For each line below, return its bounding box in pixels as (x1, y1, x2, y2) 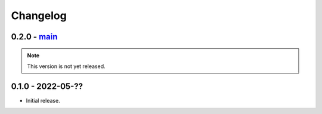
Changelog (11, 9, 67, 22)
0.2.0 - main (11, 32, 58, 42)
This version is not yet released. (27, 63, 106, 70)
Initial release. (26, 97, 60, 104)
